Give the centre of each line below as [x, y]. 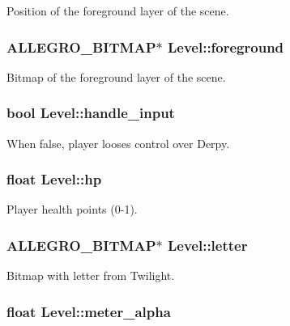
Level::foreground [226, 47]
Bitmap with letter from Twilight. [91, 275]
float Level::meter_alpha [89, 311]
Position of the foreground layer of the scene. [118, 11]
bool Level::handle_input [91, 113]
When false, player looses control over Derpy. [118, 143]
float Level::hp [54, 179]
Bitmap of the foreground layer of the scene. [116, 76]
